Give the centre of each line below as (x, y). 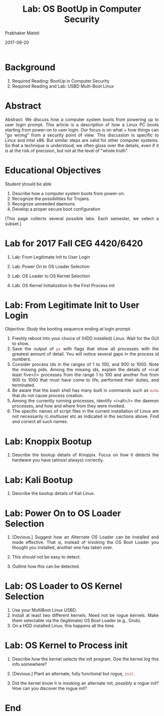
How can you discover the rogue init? (50, 689)
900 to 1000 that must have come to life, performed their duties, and (85, 380)
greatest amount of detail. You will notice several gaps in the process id (85, 354)
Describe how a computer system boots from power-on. (69, 193)
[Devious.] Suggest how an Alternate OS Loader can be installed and (85, 537)
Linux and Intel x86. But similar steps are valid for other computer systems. (82, 140)
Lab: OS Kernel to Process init (66, 645)
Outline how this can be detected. (46, 566)
